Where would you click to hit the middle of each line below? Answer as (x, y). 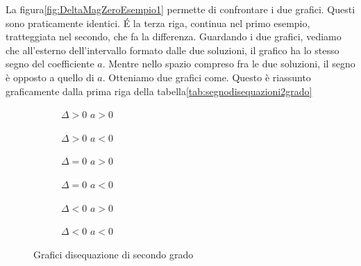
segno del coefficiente (50, 64)
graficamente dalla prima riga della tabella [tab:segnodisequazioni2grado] (159, 91)
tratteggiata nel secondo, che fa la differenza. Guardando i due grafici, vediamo (174, 36)
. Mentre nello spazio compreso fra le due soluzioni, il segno (229, 64)
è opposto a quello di (50, 77)
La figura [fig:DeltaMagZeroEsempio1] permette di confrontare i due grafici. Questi (180, 9)
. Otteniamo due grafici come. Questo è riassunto (207, 77)
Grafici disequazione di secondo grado (114, 254)
